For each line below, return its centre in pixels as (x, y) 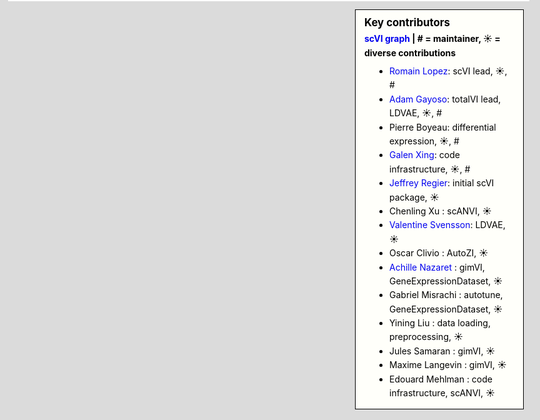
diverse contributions (410, 52)
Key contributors (407, 22)
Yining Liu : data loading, (440, 323)
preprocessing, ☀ (426, 337)
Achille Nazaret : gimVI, (437, 267)
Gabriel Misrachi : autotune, (446, 295)
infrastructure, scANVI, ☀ (442, 393)
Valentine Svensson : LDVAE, (447, 225)
